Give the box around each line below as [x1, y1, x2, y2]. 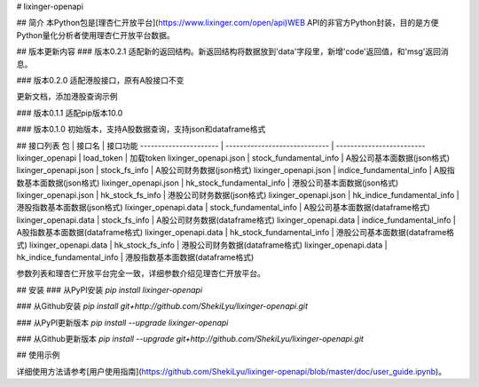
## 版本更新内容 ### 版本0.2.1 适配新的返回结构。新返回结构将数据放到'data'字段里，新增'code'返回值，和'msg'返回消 [16, 46, 449, 57]
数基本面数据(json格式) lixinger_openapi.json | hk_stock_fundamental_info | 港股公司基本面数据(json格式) [16, 178, 399, 188]
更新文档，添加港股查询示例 [16, 91, 118, 102]
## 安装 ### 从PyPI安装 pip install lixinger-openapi [16, 284, 203, 295]
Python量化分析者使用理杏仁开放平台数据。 [16, 29, 175, 40]
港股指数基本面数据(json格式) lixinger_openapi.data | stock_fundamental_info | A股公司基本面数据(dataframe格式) [16, 202, 430, 213]
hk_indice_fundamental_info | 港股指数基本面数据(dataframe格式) [16, 252, 255, 263]
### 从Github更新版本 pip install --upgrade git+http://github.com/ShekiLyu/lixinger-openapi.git [16, 333, 364, 344]
